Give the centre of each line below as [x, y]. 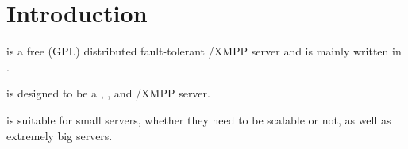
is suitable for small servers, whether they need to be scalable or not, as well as [199, 119]
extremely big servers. [60, 135]
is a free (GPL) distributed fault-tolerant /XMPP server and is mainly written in [204, 51]
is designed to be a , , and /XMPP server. [108, 93]
